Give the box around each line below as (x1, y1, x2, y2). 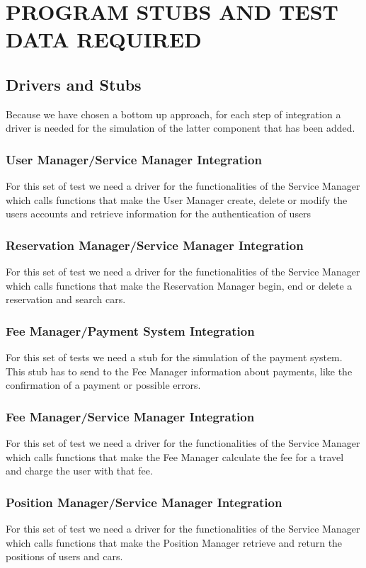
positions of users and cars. (6, 549, 123, 564)
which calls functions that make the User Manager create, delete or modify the (6, 192, 348, 207)
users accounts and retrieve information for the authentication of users (6, 206, 311, 221)
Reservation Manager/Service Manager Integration (6, 236, 304, 254)
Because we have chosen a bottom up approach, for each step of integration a (6, 106, 341, 121)
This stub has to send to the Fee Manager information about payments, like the (6, 363, 353, 378)
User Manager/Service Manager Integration (6, 150, 262, 168)
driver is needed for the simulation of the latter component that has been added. (6, 120, 355, 135)
